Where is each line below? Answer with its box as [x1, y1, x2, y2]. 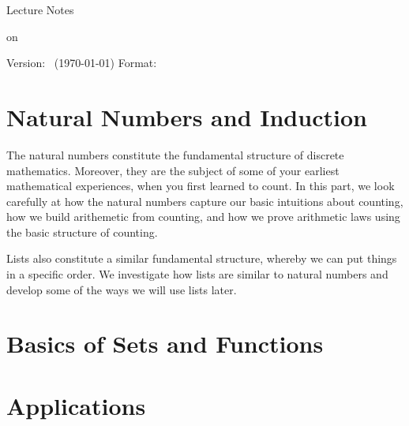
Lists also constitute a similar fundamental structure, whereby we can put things [6, 250, 397, 267]
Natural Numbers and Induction [6, 100, 367, 133]
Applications [6, 389, 146, 421]
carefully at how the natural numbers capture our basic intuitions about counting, [6, 192, 403, 209]
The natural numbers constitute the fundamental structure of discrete [6, 146, 344, 163]
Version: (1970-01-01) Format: [6, 54, 157, 71]
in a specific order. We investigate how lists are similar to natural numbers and [6, 266, 388, 282]
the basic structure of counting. [6, 223, 158, 240]
